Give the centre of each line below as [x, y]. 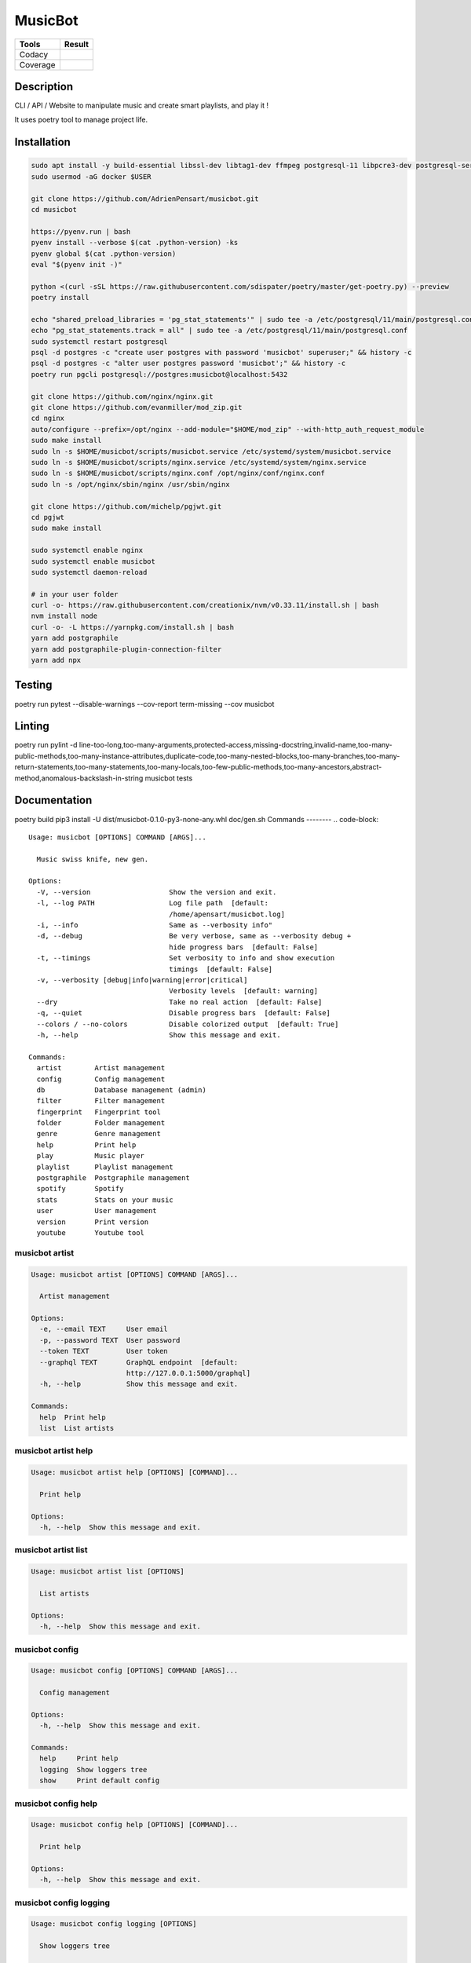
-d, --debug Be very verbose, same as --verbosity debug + [194, 936]
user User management [97, 1211]
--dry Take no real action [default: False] [179, 1002]
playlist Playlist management [105, 1167]
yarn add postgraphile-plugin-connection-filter [126, 649]
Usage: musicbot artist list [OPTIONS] [108, 1572]
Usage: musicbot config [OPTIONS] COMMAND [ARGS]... [135, 1671]
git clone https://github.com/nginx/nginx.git [122, 396]
